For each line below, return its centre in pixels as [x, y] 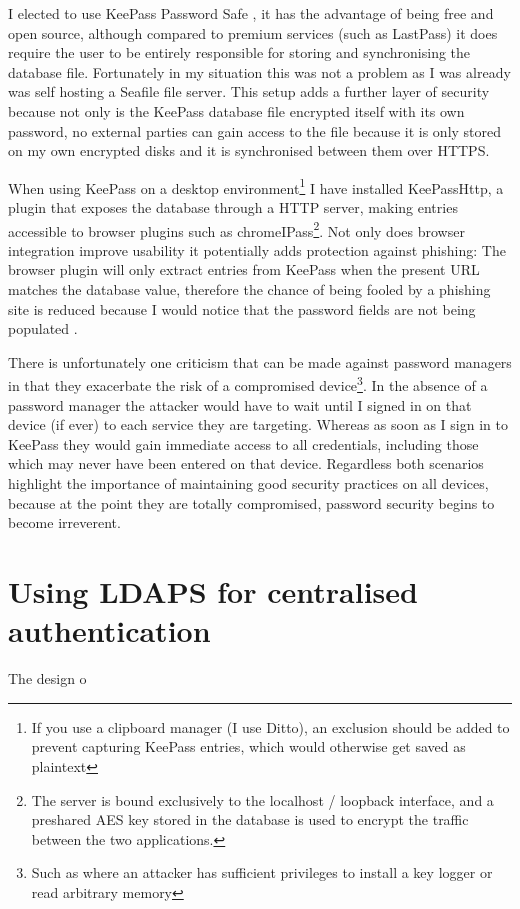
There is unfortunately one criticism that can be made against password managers [260, 361]
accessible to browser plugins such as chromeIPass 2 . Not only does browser [236, 229]
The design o [47, 678]
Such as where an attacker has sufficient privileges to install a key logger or [262, 872]
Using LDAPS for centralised [213, 591]
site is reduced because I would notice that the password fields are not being [242, 308]
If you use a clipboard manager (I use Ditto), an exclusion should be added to [270, 726]
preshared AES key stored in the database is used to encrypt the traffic [250, 819]
